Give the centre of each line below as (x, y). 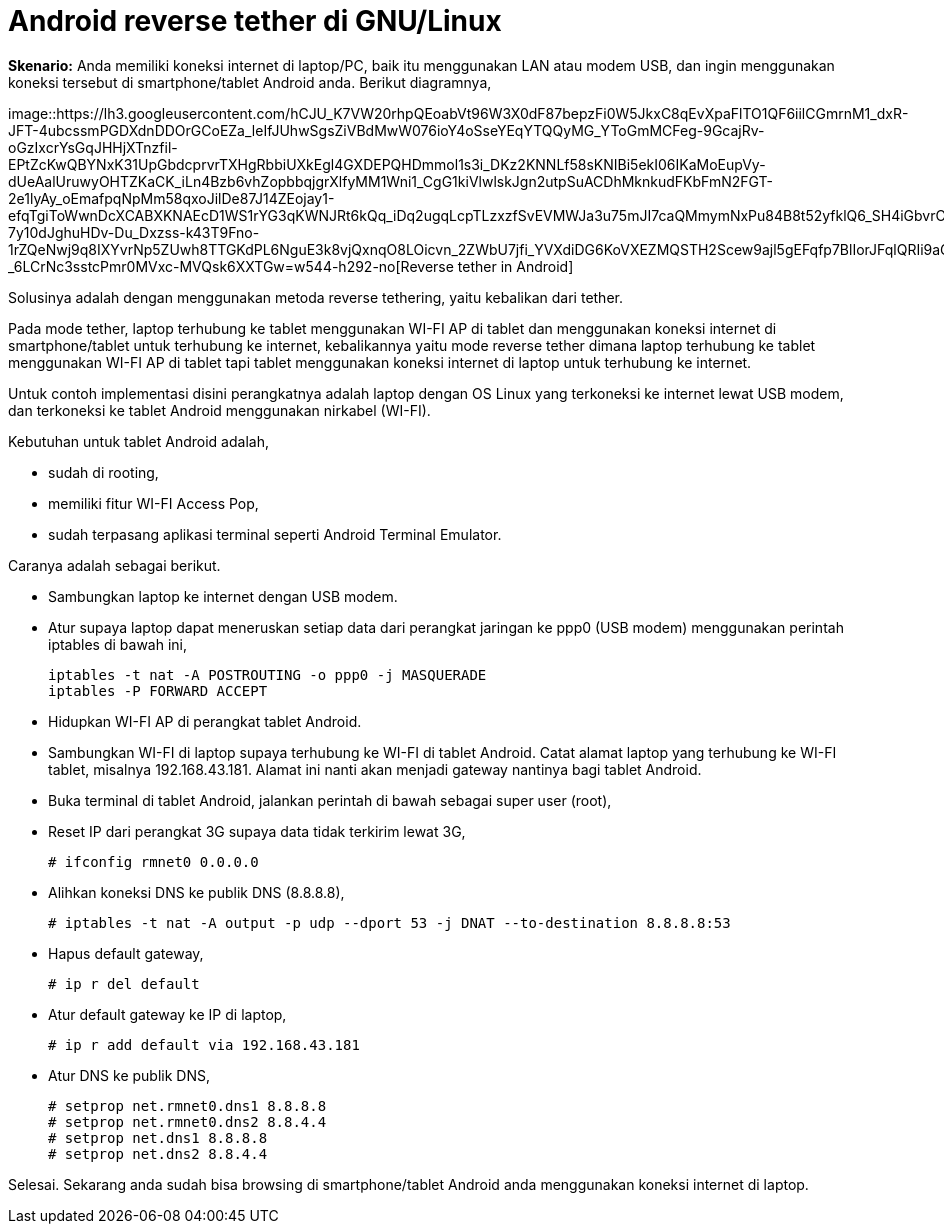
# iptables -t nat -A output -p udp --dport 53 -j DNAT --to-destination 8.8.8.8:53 (389, 922)
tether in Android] (515, 266)
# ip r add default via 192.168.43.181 (204, 1044)
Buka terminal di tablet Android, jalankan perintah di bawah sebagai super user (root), (330, 800)
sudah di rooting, (103, 472)
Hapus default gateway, (126, 953)
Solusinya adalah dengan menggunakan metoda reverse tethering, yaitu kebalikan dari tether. (315, 297)
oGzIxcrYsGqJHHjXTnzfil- (93, 147)
